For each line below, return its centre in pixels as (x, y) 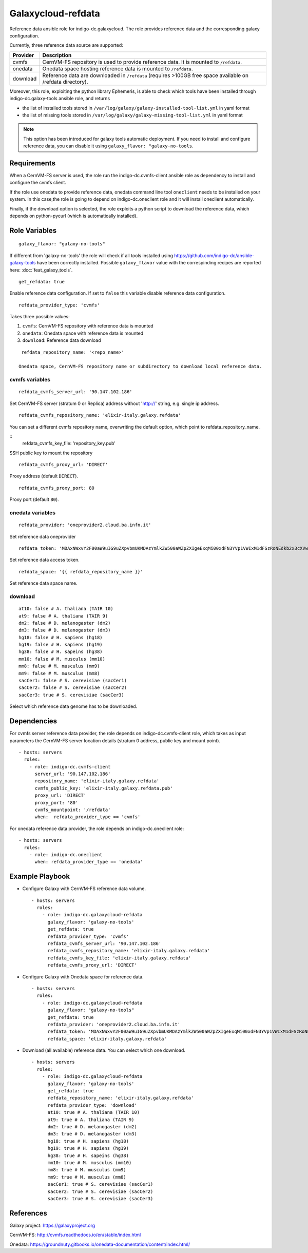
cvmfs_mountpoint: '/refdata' (73, 810)
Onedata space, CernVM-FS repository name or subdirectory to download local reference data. (140, 367)
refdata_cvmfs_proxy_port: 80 (57, 488)
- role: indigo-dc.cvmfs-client (70, 767)
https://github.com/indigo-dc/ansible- (214, 255)
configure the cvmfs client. (38, 183)
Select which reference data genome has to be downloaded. (73, 706)
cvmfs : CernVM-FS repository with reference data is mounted (88, 326)
